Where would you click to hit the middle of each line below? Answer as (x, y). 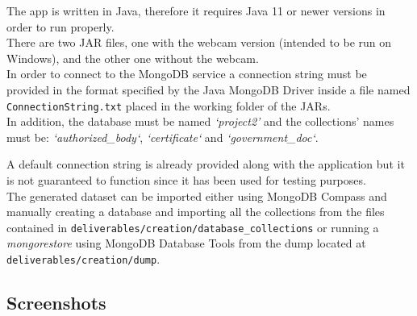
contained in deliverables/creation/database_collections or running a (193, 227)
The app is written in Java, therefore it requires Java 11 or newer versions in (196, 10)
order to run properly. (60, 26)
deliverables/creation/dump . (83, 259)
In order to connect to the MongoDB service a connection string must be (187, 74)
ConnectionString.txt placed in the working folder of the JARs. (169, 105)
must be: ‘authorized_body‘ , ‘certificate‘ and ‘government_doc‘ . (163, 137)
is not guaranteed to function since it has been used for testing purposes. (186, 180)
